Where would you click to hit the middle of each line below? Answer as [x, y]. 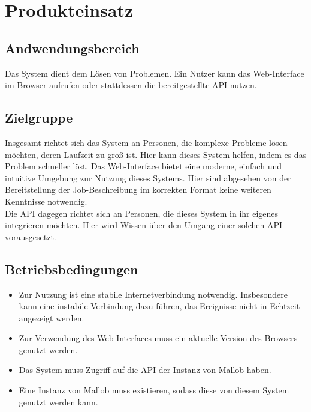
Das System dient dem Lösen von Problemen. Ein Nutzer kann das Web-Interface [155, 73]
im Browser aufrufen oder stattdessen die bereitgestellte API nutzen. [131, 85]
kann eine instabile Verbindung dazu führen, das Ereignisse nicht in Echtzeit [159, 306]
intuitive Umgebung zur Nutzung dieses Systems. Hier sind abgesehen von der [148, 177]
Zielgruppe [39, 117]
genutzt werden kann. [58, 401]
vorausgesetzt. [31, 236]
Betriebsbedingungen [72, 269]
